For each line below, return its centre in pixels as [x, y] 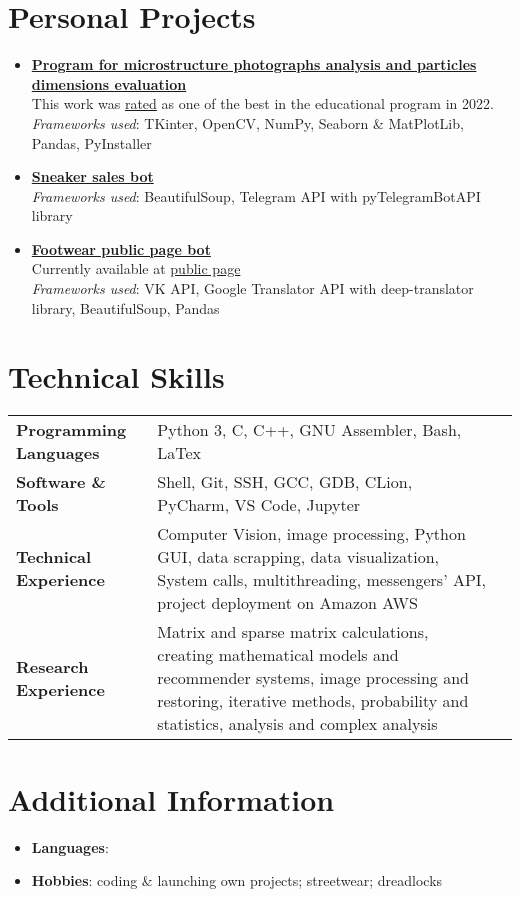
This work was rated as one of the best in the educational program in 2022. [262, 103]
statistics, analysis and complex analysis [297, 724]
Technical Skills [116, 376]
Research [52, 666]
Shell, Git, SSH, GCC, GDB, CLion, [285, 482]
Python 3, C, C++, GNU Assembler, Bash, [309, 430]
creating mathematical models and [278, 655]
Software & [61, 482]
